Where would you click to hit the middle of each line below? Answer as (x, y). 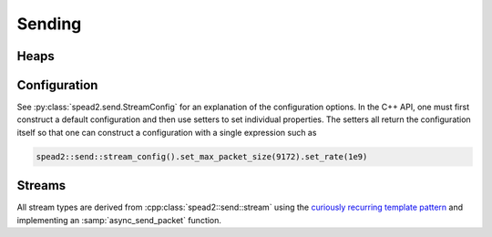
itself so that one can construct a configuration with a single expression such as (167, 132)
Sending (49, 24)
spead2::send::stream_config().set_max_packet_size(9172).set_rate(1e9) (202, 156)
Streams (41, 185)
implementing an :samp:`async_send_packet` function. (119, 220)
